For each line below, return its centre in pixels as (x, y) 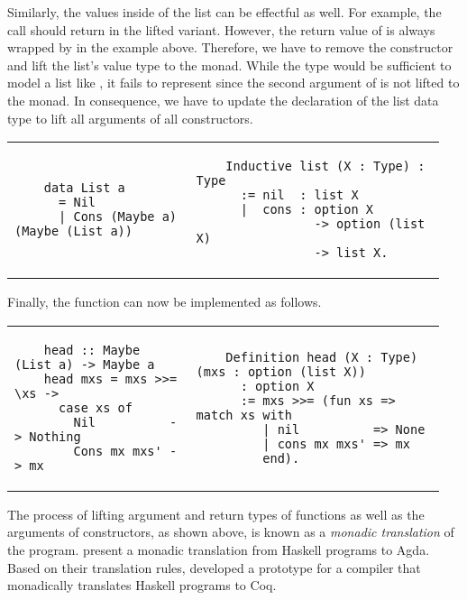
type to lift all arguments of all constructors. (130, 118)
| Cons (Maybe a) (118, 217)
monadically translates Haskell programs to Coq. (142, 585)
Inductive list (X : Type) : (325, 166)
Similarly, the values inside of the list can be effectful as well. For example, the (224, 12)
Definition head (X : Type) (322, 357)
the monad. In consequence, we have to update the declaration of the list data (223, 100)
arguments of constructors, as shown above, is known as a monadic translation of (231, 532)
